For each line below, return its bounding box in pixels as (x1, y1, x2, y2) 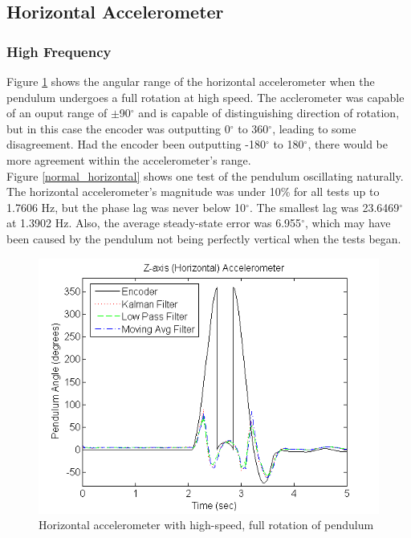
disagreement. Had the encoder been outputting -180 (6, 136, 266, 153)
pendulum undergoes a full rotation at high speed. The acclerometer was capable (6, 88, 405, 105)
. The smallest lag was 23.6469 (249, 198, 400, 215)
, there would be (307, 136, 388, 153)
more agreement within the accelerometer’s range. (6, 151, 251, 168)
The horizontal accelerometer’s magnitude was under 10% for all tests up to (6, 183, 380, 200)
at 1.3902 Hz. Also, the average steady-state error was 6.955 (6, 214, 302, 231)
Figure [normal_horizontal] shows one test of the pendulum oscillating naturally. (6, 167, 404, 184)
